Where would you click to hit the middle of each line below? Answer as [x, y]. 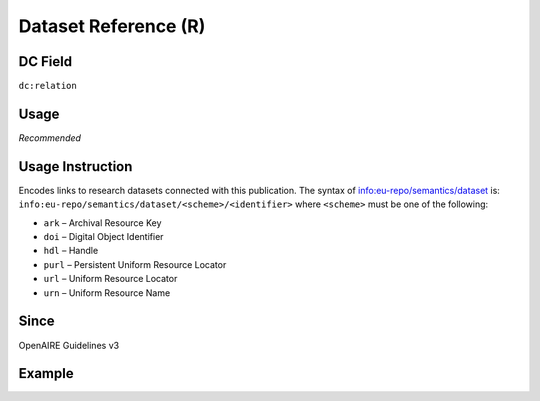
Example [46, 373]
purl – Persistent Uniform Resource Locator [135, 264]
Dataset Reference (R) [112, 26]
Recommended [50, 137]
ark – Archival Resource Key [102, 222]
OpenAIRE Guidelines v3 [69, 345]
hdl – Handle [71, 251]
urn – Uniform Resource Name [107, 292]
